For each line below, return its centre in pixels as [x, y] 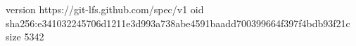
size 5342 [25, 37]
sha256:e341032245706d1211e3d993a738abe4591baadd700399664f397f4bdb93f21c [178, 23]
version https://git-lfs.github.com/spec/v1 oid [105, 9]
